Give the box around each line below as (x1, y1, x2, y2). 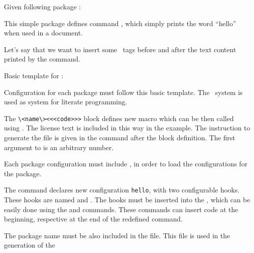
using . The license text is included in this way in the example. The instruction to (4, 123, 250, 133)
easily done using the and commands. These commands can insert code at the (4, 204, 238, 214)
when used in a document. (4, 28, 83, 38)
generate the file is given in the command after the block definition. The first (4, 132, 235, 142)
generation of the (4, 240, 55, 250)
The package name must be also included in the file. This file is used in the (4, 230, 230, 240)
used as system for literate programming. (4, 96, 127, 107)
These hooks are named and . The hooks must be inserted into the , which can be (4, 194, 250, 205)
